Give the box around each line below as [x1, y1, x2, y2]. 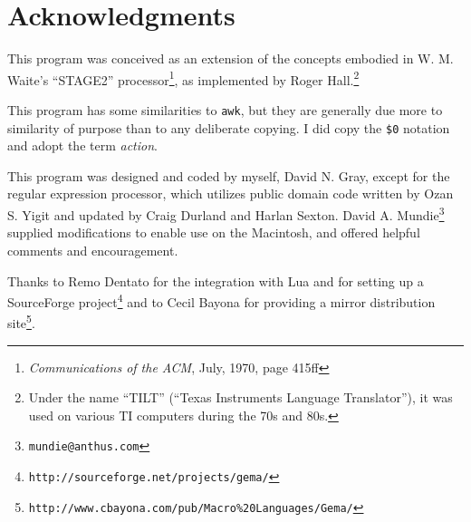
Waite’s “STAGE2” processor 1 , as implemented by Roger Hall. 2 [7, 67, 360, 89]
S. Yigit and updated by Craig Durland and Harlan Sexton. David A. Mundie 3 [7, 203, 445, 224]
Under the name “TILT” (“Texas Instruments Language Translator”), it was [28, 388, 453, 407]
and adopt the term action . [7, 136, 158, 155]
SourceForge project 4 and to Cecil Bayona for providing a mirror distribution [7, 290, 436, 311]
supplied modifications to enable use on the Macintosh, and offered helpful [7, 223, 420, 242]
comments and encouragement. [7, 240, 178, 259]
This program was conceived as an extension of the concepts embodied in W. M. [7, 49, 454, 68]
